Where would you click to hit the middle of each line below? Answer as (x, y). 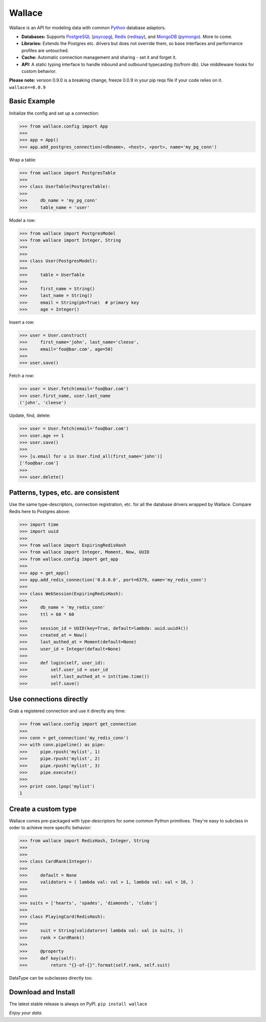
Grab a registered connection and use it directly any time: (67, 711)
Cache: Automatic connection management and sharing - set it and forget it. (99, 57)
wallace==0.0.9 (28, 87)
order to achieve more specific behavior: (50, 828)
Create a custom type (43, 809)
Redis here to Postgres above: (40, 511)
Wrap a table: (23, 160)
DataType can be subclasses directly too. (51, 978)
